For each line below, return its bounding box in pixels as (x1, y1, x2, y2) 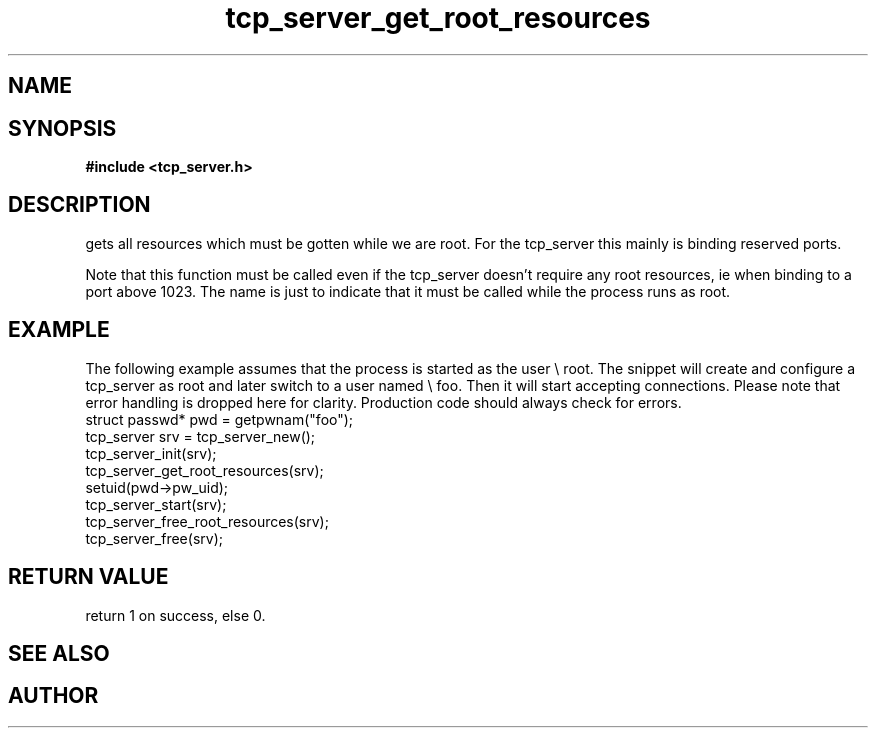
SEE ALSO (8, 640, 110, 666)
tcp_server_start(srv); (85, 495, 227, 513)
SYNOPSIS (8, 115, 117, 141)
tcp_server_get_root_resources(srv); (85, 461, 324, 479)
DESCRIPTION (8, 192, 151, 218)
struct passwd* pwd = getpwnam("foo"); (85, 410, 354, 428)
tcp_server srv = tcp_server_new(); (85, 427, 316, 445)
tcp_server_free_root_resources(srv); (85, 512, 329, 530)
